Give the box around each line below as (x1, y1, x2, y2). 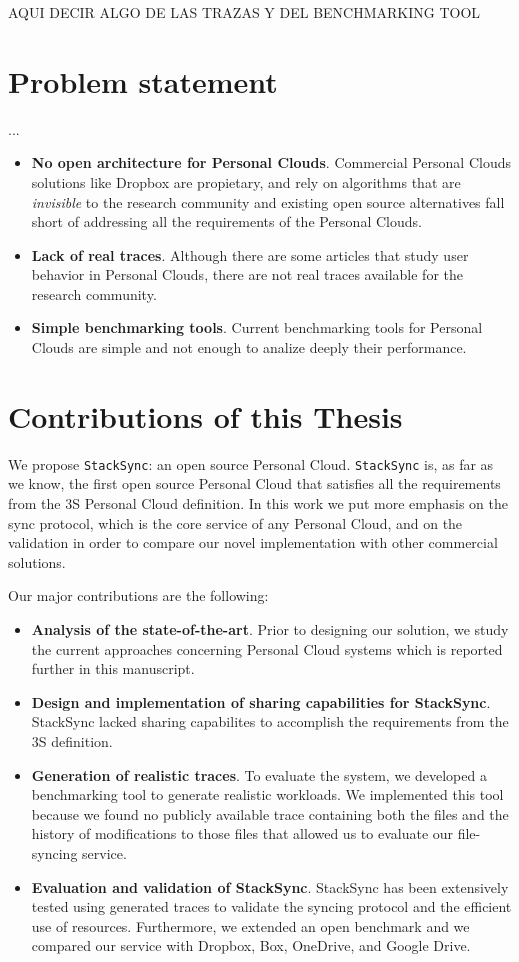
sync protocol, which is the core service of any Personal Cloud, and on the (8, 512, 463, 533)
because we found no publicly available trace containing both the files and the (31, 803, 509, 824)
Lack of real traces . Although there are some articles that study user (31, 244, 469, 265)
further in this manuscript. (31, 658, 195, 679)
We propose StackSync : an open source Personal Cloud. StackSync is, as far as (8, 453, 494, 474)
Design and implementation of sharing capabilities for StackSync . (31, 691, 491, 712)
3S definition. (31, 730, 113, 751)
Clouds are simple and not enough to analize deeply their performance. (31, 337, 467, 358)
